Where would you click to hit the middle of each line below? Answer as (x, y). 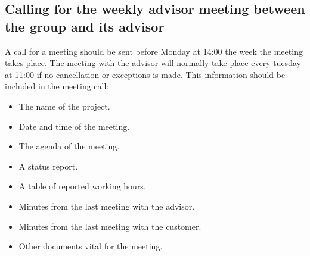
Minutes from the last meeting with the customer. (110, 226)
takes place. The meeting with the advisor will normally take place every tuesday (153, 63)
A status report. (48, 166)
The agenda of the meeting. (69, 146)
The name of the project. (64, 106)
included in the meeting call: (57, 86)
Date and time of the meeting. (74, 126)
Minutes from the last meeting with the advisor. (107, 206)
